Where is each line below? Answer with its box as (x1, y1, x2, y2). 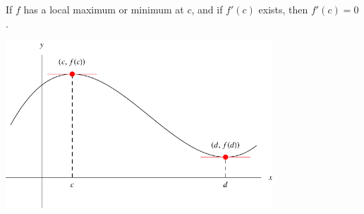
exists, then (258, 2, 308, 16)
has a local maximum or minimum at (23, 2, 184, 16)
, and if (191, 2, 223, 16)
